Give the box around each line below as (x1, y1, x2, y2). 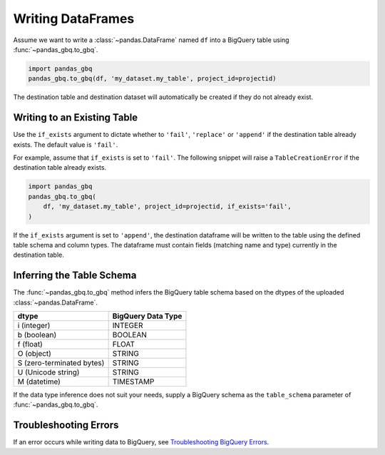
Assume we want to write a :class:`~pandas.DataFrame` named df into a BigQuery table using (13, 36, 289, 44)
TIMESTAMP (112, 377, 155, 387)
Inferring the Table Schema (13, 270, 137, 282)
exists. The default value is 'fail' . (13, 140, 118, 149)
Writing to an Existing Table (13, 111, 138, 124)
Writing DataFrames (13, 11, 135, 26)
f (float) (17, 339, 43, 349)
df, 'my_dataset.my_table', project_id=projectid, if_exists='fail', (43, 203, 292, 210)
